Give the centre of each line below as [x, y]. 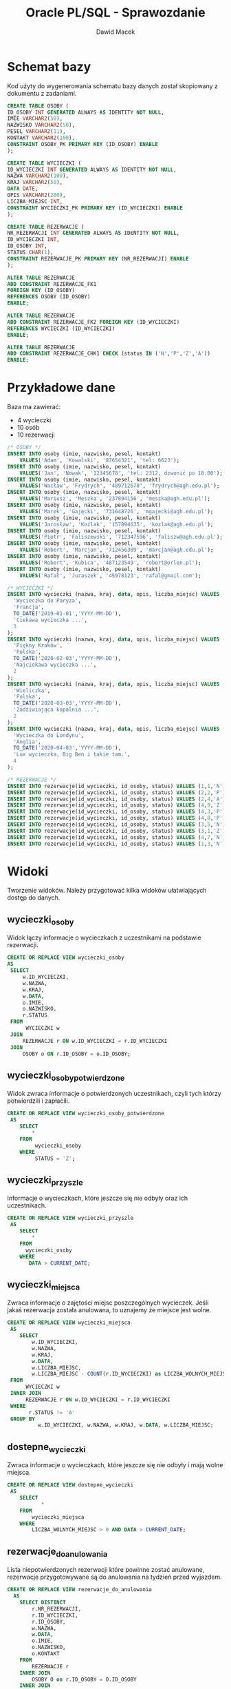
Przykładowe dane [61, 388]
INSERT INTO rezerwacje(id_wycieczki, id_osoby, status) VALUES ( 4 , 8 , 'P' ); [118, 818]
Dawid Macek [115, 32]
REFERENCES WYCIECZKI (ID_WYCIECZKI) [61, 329]
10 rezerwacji [36, 435]
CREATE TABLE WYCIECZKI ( [44, 163]
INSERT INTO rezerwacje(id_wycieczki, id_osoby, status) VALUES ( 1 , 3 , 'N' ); [118, 844]
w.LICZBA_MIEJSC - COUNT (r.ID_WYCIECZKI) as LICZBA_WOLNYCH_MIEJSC [130, 1374]
